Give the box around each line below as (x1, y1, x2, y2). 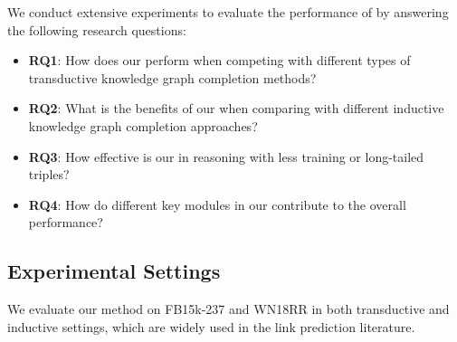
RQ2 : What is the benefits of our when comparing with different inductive (28, 99, 444, 118)
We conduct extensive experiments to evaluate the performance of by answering (7, 3, 449, 21)
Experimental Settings (7, 257, 221, 285)
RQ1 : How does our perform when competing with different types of (28, 51, 411, 70)
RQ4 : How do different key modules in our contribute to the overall (28, 195, 406, 214)
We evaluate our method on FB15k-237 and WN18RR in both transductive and (7, 299, 450, 318)
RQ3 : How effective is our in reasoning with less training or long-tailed (28, 147, 424, 166)
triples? (28, 165, 70, 184)
